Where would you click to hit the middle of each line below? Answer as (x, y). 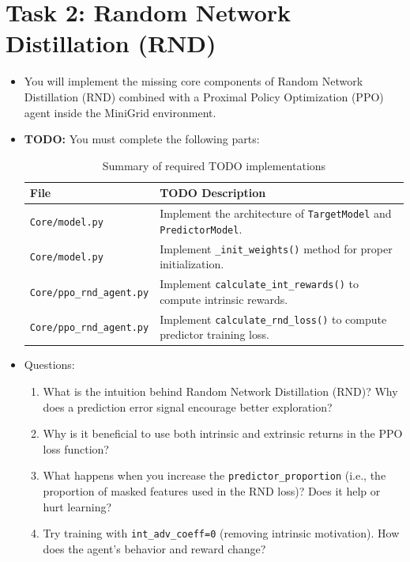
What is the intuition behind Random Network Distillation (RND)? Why (220, 391)
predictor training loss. (214, 334)
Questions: (49, 365)
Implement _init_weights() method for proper (276, 248)
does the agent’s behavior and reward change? (154, 548)
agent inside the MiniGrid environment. (120, 112)
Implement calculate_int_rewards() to (259, 284)
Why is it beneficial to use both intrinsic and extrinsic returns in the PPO (223, 433)
